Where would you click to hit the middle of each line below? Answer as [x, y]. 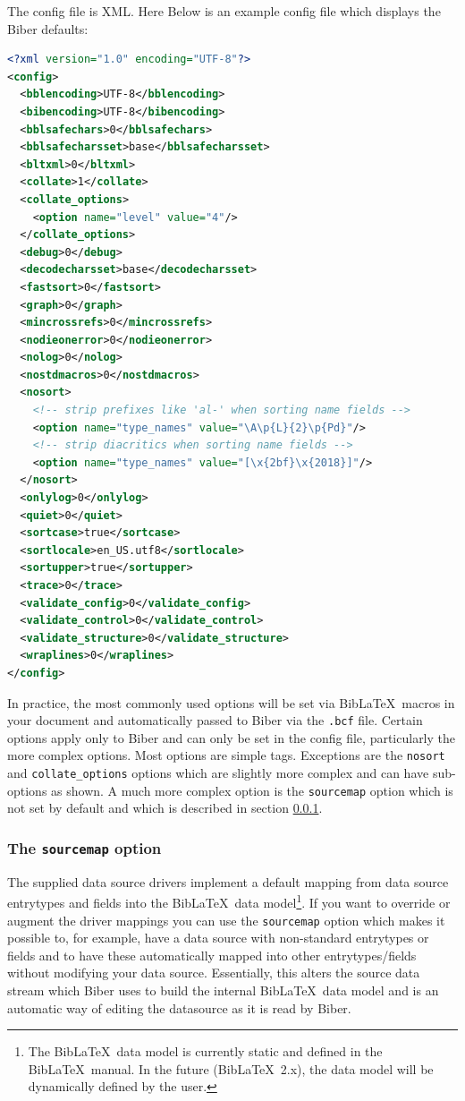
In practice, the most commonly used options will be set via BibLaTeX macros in [231, 702]
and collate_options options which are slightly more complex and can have [218, 773]
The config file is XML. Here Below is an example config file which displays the [224, 11]
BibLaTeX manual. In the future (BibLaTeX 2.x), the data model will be [231, 1068]
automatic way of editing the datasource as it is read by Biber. [179, 1007]
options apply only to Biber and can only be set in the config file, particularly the [232, 737]
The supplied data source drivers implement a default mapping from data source [228, 881]
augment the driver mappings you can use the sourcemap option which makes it [226, 920]
